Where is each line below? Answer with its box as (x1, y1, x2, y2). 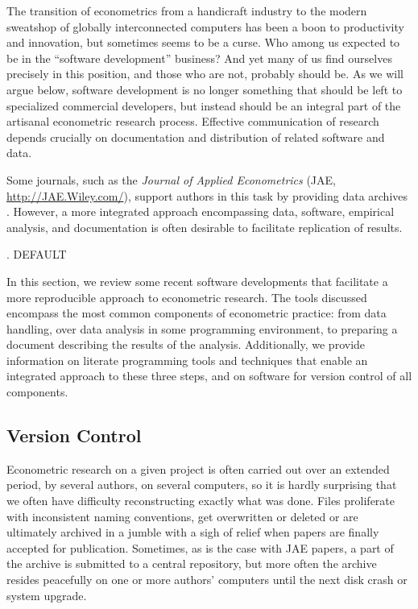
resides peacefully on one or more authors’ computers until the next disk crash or (6, 571, 408, 588)
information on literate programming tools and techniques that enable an (6, 351, 368, 368)
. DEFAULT (6, 246, 67, 263)
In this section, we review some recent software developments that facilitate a (6, 272, 388, 289)
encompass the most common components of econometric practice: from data (6, 304, 387, 321)
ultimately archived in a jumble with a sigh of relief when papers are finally (6, 524, 379, 541)
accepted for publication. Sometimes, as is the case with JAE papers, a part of (6, 539, 394, 556)
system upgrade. (6, 586, 87, 603)
